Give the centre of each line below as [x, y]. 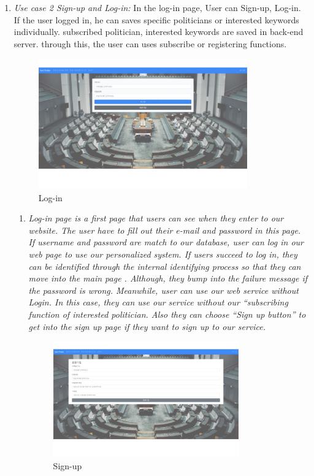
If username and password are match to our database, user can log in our [166, 242]
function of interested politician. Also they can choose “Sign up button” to [167, 314]
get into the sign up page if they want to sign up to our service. [147, 326]
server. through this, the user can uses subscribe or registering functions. [150, 43]
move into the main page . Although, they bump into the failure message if [168, 278]
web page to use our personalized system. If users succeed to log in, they [163, 254]
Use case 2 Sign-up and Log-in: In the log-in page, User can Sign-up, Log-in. [157, 7]
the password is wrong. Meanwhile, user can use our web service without [163, 290]
